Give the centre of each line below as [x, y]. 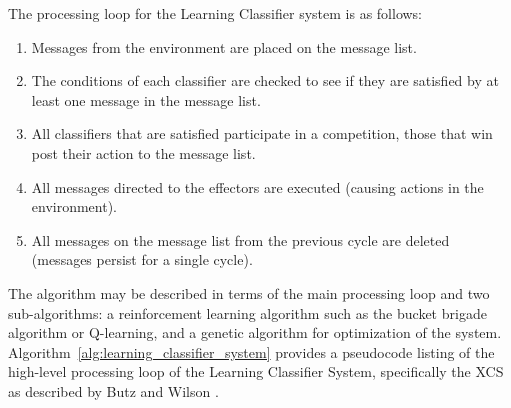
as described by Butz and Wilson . [113, 390]
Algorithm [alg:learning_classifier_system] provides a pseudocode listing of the [251, 351]
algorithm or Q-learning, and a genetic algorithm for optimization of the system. [255, 332]
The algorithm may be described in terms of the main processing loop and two [249, 292]
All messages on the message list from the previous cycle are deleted [240, 239]
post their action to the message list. [143, 152]
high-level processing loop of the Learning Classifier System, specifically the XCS [256, 371]
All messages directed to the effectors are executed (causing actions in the [257, 186]
